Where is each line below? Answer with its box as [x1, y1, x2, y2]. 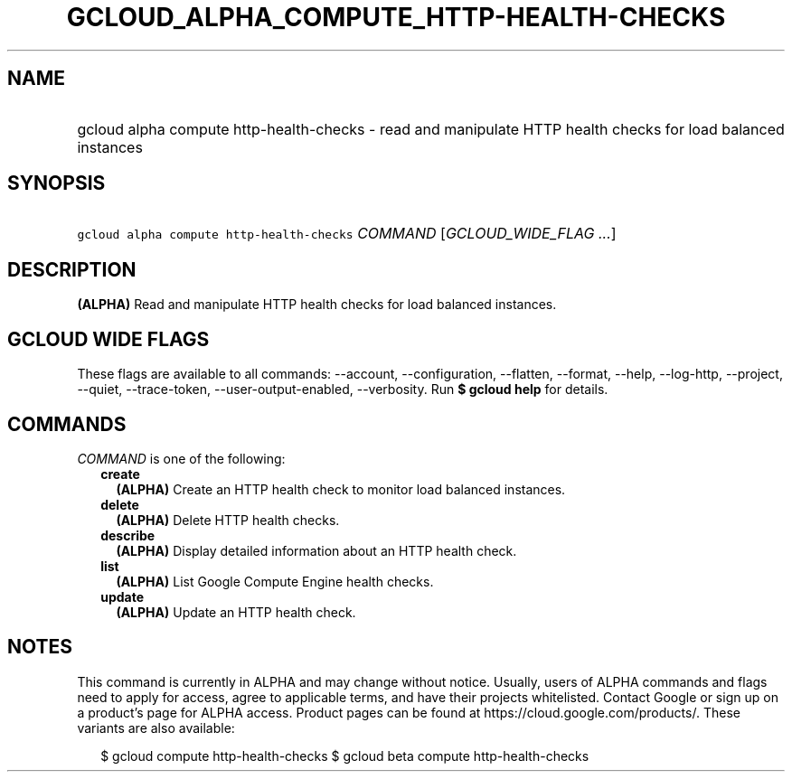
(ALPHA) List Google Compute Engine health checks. [116, 573, 434, 589]
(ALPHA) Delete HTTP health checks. [116, 512, 340, 528]
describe [100, 527, 156, 543]
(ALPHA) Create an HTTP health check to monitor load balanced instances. [116, 481, 566, 497]
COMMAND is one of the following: [77, 450, 286, 466]
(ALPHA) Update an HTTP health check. [116, 604, 356, 620]
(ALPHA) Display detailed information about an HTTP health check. [116, 542, 517, 558]
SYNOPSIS [7, 172, 106, 195]
